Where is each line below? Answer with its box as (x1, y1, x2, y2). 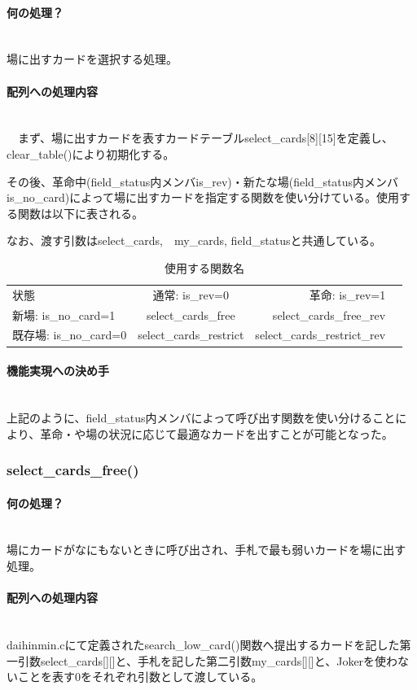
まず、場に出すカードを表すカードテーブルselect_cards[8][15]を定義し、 (17, 129, 393, 146)
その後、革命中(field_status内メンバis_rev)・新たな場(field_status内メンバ (7, 172, 399, 190)
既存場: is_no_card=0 (12, 326, 127, 343)
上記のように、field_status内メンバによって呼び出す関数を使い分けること (7, 408, 396, 426)
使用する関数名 (165, 259, 245, 276)
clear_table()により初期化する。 (7, 145, 175, 162)
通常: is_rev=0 (152, 286, 229, 303)
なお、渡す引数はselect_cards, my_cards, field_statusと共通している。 (7, 232, 382, 249)
